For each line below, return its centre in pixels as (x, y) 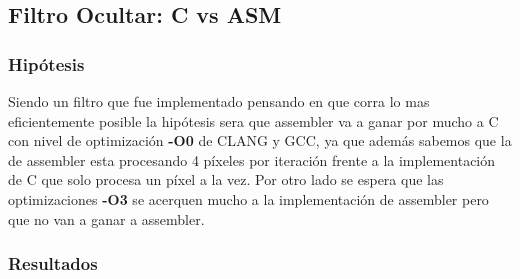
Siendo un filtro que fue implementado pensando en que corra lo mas (219, 101)
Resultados (53, 263)
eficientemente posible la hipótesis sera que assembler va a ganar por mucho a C (253, 120)
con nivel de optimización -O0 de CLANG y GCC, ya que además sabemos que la (260, 140)
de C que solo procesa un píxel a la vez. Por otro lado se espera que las (226, 179)
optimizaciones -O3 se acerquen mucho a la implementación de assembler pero (248, 198)
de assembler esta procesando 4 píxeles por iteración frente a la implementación (252, 159)
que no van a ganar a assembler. (106, 218)
